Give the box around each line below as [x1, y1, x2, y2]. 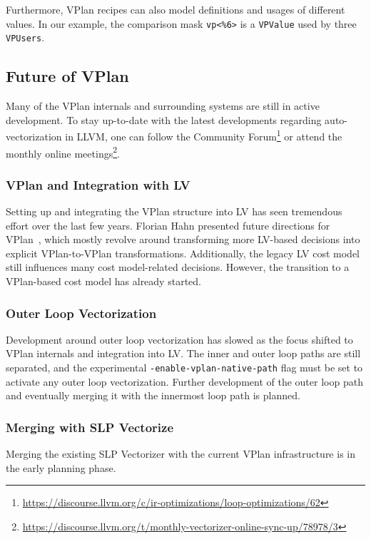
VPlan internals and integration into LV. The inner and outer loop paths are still [6, 346, 361, 361]
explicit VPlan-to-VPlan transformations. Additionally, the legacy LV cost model [6, 245, 360, 260]
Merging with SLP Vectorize [6, 418, 174, 436]
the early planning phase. [6, 460, 116, 475]
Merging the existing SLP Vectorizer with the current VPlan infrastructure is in [6, 446, 355, 461]
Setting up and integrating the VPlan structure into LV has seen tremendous [6, 204, 342, 219]
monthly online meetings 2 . [6, 143, 120, 160]
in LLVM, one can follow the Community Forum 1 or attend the [65, 127, 342, 143]
